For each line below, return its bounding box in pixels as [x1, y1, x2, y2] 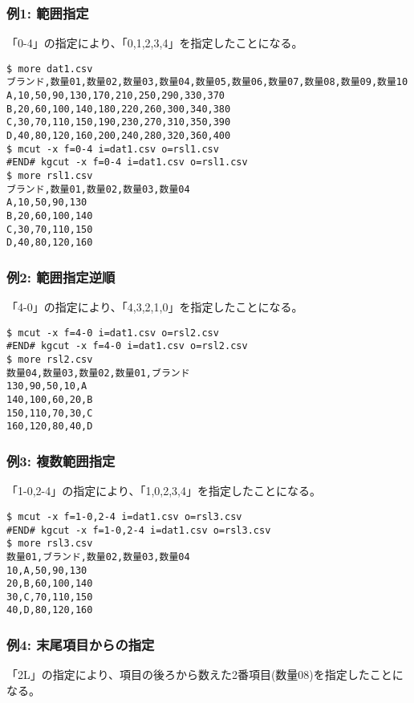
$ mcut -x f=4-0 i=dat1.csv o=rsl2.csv [6, 327, 219, 339]
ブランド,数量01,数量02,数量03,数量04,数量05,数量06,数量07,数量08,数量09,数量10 [6, 76, 408, 88]
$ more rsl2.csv [6, 354, 93, 366]
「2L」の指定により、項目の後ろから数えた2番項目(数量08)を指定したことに [6, 666, 404, 683]
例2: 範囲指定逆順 [6, 266, 116, 286]
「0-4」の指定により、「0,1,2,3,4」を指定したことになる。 [6, 35, 303, 51]
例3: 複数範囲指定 [6, 450, 116, 470]
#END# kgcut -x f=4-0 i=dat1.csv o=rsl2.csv [6, 340, 248, 352]
